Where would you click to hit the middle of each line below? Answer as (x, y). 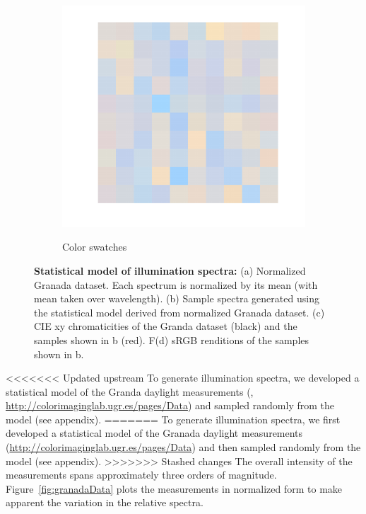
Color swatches (95, 247)
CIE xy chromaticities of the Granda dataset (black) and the (166, 326)
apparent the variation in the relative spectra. (105, 502)
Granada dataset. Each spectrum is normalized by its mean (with (176, 284)
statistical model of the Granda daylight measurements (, (130, 391)
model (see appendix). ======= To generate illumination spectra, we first (173, 419)
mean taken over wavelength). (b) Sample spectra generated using (177, 298)
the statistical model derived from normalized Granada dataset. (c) (179, 312)
